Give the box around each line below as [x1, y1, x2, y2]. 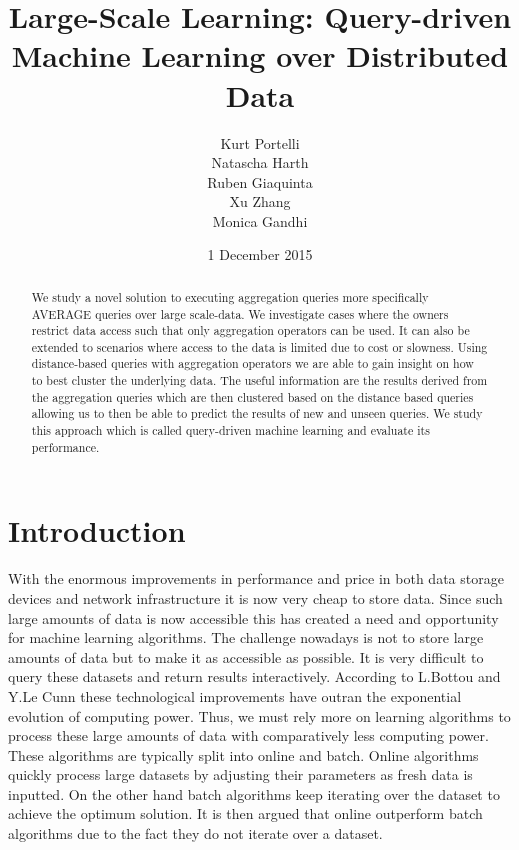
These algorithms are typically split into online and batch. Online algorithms [8, 744, 479, 765]
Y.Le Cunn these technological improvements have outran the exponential [8, 685, 462, 706]
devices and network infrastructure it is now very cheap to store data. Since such [8, 587, 503, 608]
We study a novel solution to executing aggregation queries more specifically [31, 288, 429, 305]
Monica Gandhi [212, 210, 308, 231]
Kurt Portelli [220, 132, 300, 153]
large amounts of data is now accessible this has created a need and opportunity [8, 607, 499, 628]
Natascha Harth [211, 152, 309, 173]
